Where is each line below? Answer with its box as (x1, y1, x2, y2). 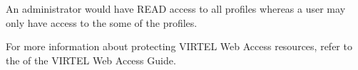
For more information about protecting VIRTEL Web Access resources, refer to (6, 39, 352, 54)
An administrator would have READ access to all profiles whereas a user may (6, 1, 346, 16)
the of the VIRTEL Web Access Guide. (6, 52, 176, 67)
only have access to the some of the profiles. (6, 15, 198, 30)
